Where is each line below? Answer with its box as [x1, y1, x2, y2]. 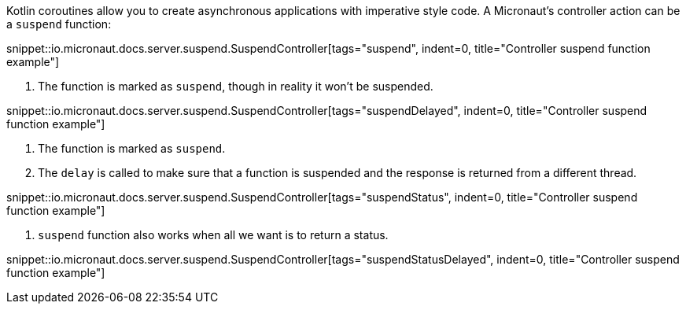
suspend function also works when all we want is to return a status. [38, 228, 389, 242]
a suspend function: [6, 17, 112, 31]
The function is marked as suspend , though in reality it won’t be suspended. [38, 79, 433, 93]
